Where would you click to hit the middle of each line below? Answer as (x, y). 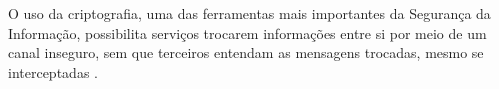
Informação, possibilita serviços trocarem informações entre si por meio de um (247, 32)
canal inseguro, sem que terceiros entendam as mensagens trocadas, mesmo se (246, 52)
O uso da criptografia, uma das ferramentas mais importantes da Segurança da (249, 13)
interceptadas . (53, 71)
